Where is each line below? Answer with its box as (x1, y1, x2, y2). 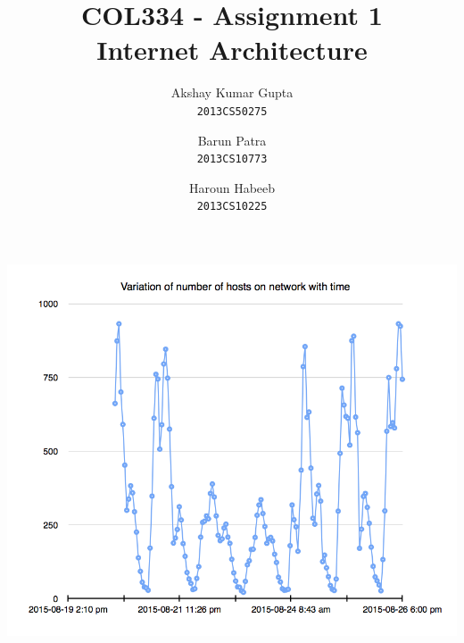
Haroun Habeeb (188, 178, 276, 196)
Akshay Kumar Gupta (170, 83, 294, 102)
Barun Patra (197, 130, 267, 149)
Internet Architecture (96, 31, 368, 68)
